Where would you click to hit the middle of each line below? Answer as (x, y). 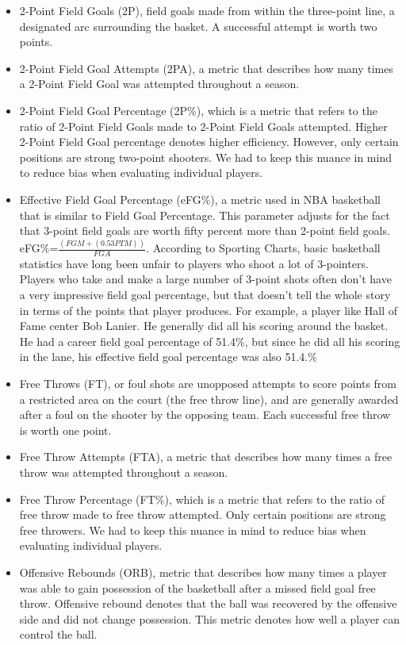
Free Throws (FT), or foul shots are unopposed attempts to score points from (208, 384)
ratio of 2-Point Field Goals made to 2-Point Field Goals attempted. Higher (203, 126)
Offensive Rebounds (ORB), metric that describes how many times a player (203, 572)
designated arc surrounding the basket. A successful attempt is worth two (198, 26)
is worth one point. (65, 430)
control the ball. (58, 634)
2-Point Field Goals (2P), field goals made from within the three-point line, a (207, 10)
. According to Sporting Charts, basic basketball (263, 248)
